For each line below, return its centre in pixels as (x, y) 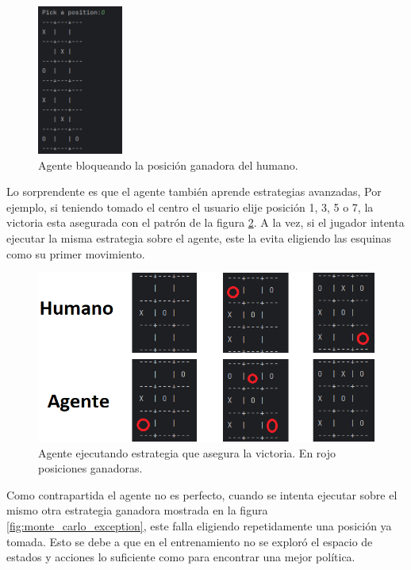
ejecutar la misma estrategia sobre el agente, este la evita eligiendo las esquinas (199, 237)
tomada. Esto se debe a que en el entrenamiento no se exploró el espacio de (190, 541)
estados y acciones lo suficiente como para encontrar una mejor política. (181, 557)
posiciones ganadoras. (90, 468)
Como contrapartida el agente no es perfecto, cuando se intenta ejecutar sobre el (202, 494)
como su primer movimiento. (76, 253)
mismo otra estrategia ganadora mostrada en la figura (137, 510)
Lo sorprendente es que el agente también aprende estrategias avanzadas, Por (194, 191)
